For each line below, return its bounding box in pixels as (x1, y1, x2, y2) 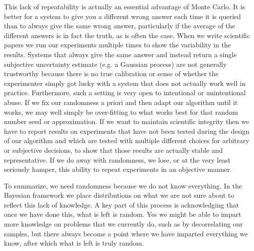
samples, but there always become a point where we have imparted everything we (4, 228, 248, 238)
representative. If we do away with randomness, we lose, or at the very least (4, 154, 231, 165)
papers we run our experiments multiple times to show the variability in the (4, 40, 231, 50)
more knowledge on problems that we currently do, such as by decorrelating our (4, 219, 243, 229)
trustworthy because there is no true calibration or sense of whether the (4, 68, 219, 79)
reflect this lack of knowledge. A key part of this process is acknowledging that (4, 199, 239, 209)
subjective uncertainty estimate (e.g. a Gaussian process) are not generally (4, 59, 227, 69)
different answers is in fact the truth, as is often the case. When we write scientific (4, 30, 250, 40)
